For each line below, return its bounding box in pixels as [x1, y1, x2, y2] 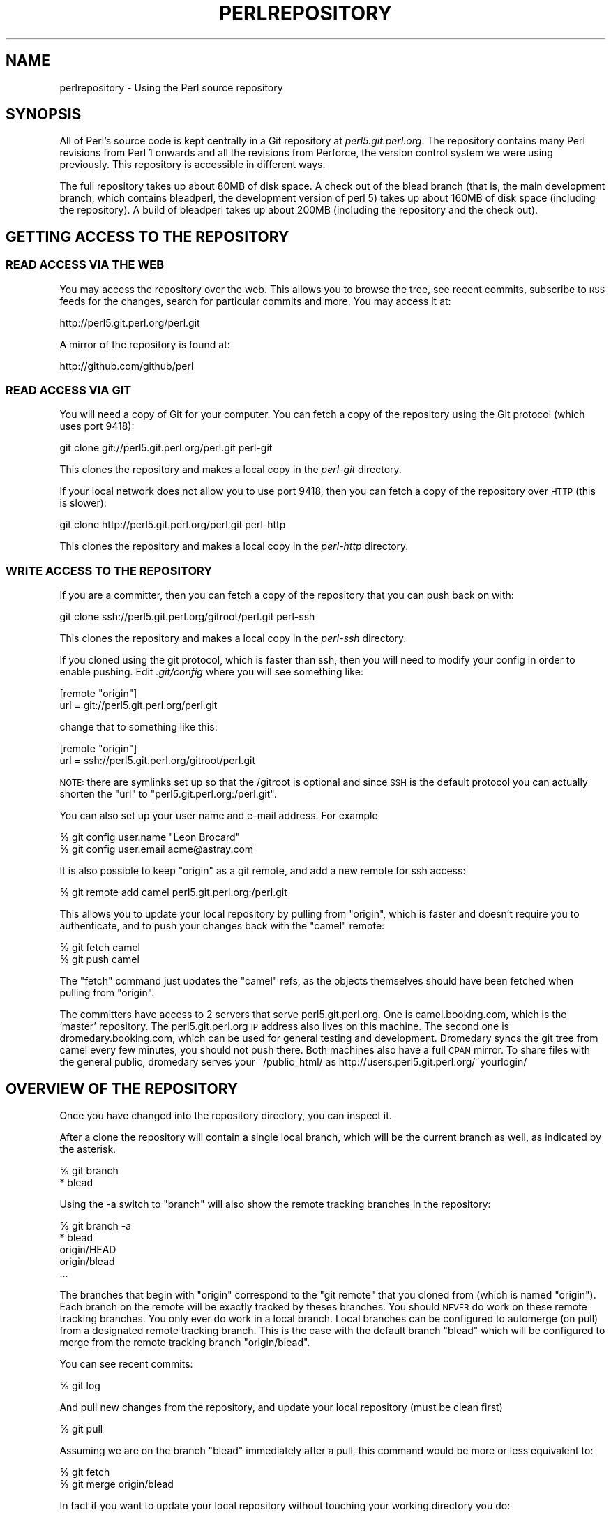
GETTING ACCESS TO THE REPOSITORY [6, 227, 289, 246]
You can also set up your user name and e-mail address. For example [59, 809, 378, 822]
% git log [59, 1380, 100, 1391]
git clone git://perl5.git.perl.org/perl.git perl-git [59, 442, 273, 454]
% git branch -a [59, 1220, 132, 1232]
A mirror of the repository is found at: [59, 338, 230, 350]
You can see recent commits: [59, 1358, 193, 1370]
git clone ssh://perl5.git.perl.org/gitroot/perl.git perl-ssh [59, 611, 315, 623]
